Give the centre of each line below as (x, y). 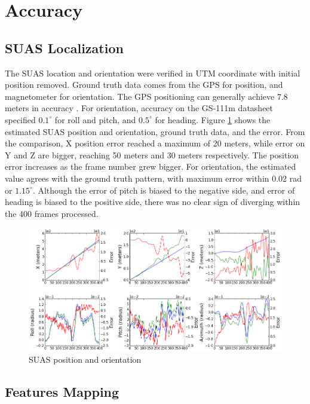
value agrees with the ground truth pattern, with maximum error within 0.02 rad (154, 178)
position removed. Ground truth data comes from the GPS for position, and (144, 85)
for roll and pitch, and (95, 119)
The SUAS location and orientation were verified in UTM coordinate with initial (153, 73)
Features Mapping (62, 392)
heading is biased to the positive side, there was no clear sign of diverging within (153, 202)
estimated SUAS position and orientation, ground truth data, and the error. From (155, 131)
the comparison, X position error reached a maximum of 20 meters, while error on (155, 143)
